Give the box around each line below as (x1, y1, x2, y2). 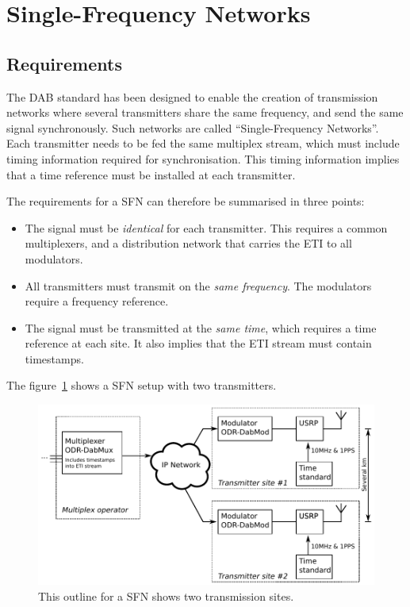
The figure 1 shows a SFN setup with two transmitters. (6, 377, 277, 394)
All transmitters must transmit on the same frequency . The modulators (25, 277, 372, 294)
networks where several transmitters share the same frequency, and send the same (6, 104, 404, 121)
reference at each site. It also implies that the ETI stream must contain (25, 335, 372, 352)
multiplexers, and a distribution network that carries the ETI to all (25, 235, 352, 252)
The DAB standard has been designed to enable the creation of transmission (6, 88, 378, 105)
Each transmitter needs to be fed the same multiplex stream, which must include (6, 135, 400, 152)
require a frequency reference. (25, 293, 169, 309)
